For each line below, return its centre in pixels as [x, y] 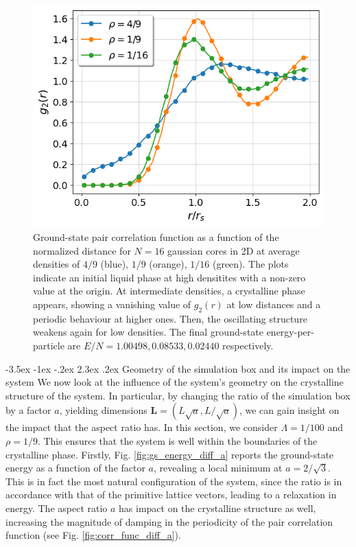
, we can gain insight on [289, 410]
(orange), [168, 264]
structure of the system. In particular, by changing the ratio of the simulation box [178, 395]
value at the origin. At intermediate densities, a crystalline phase [169, 291]
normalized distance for [82, 250]
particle [49, 345]
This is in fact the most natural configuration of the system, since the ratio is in [174, 481]
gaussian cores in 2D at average [234, 250]
